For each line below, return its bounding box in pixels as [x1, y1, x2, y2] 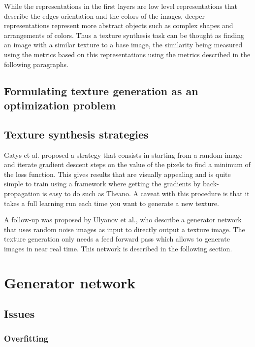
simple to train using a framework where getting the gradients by [4, 178, 201, 189]
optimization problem [4, 97, 116, 112]
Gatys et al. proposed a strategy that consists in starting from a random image [4, 149, 243, 160]
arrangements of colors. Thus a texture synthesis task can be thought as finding [4, 30, 245, 40]
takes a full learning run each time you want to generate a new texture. [4, 198, 219, 208]
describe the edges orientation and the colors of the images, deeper [4, 10, 205, 21]
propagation [4, 188, 40, 198]
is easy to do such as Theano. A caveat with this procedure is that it [42, 188, 250, 198]
